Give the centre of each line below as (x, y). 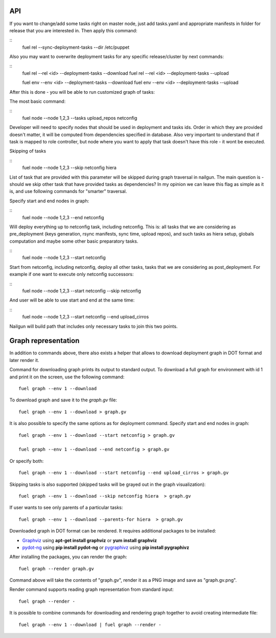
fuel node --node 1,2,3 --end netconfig (63, 217)
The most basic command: (38, 101)
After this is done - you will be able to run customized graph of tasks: (82, 92)
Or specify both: (27, 461)
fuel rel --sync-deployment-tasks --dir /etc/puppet (76, 47)
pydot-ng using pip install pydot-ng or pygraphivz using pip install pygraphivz (106, 547)
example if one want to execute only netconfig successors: (72, 274)
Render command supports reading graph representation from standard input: (91, 589)
